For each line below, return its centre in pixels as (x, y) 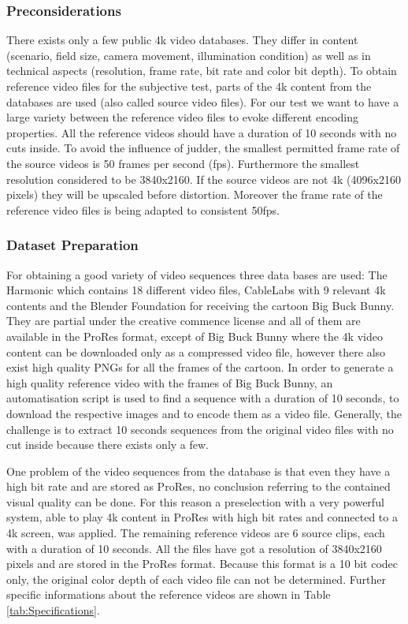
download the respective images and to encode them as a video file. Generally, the (204, 413)
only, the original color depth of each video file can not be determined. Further (196, 579)
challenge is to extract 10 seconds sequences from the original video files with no (200, 429)
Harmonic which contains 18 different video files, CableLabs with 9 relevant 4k (196, 290)
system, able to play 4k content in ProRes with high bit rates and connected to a (202, 517)
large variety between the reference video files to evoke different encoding (183, 117)
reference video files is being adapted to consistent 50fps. (143, 209)
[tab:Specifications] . (53, 610)
